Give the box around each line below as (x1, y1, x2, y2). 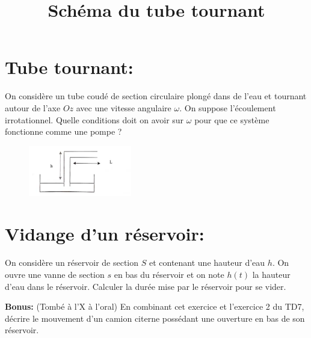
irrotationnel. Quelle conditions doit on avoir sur (5, 113, 184, 126)
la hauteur (252, 268, 291, 280)
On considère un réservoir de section (5, 256, 139, 269)
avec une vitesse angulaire (76, 101, 171, 114)
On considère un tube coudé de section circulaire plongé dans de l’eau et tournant (5, 90, 307, 102)
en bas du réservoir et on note (114, 268, 224, 280)
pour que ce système (194, 113, 269, 126)
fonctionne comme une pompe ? (5, 125, 122, 138)
